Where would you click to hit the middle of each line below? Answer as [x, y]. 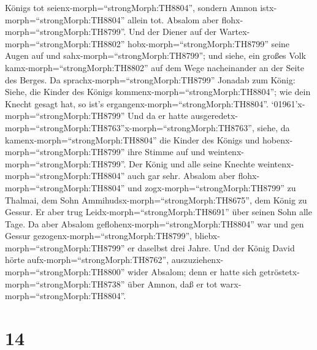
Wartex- [235, 32]
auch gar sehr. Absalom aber [181, 176]
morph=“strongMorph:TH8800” [65, 272]
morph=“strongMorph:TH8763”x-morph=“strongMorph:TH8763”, [130, 127]
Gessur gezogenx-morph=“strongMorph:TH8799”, [99, 236]
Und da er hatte [158, 116]
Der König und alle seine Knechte [192, 163]
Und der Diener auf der [173, 32]
